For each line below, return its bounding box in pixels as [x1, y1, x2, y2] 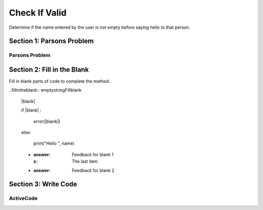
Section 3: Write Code [9, 180, 77, 189]
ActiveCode [9, 195, 38, 202]
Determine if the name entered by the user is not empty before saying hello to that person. [9, 24, 190, 30]
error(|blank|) [33, 118, 60, 124]
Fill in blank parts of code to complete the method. [9, 78, 111, 84]
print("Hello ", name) [33, 140, 75, 146]
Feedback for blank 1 [72, 152, 114, 157]
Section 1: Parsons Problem [9, 37, 94, 45]
